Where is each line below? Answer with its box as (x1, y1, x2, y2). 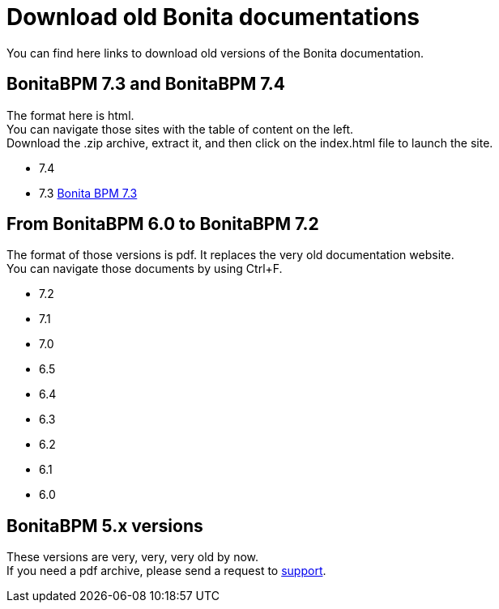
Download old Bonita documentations (6, 3, 420, 31)
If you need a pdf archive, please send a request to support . (6, 564, 326, 578)
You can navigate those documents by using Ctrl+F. (6, 262, 283, 276)
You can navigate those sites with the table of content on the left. (6, 121, 354, 136)
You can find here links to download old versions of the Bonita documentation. (6, 45, 424, 60)
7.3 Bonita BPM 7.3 (39, 185, 138, 200)
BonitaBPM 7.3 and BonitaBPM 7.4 (6, 74, 286, 95)
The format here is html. (6, 108, 134, 122)
